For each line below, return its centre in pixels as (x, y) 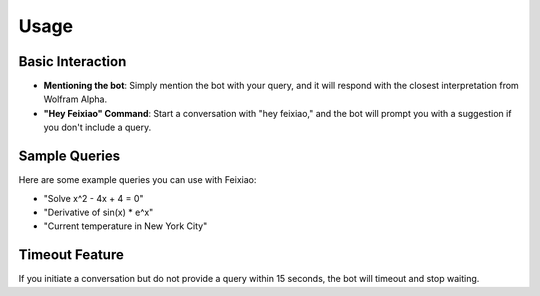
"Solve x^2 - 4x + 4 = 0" (93, 198)
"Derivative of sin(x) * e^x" (98, 212)
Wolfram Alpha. (75, 99)
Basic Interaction (72, 61)
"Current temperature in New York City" (125, 226)
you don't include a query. (97, 127)
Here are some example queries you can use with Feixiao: (137, 180)
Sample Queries (69, 156)
